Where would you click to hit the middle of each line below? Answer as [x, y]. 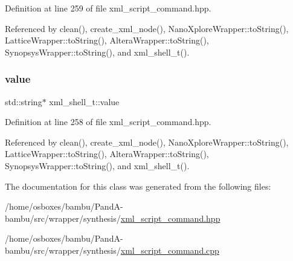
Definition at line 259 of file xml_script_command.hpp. [108, 8]
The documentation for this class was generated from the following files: [138, 186]
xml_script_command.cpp [170, 250]
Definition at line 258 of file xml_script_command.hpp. [108, 122]
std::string [24, 101]
